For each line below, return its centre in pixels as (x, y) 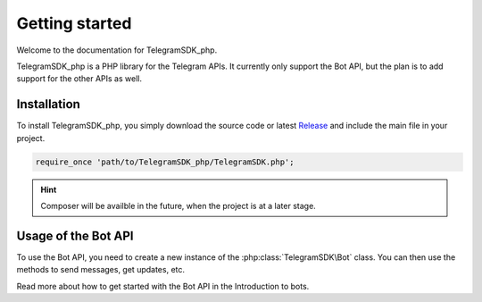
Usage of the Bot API (75, 235)
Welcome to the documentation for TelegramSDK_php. (117, 50)
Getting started (74, 23)
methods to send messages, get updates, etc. (101, 270)
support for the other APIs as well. (79, 79)
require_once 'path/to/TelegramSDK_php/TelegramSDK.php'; (165, 162)
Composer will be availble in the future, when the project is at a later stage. (178, 206)
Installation (48, 104)
